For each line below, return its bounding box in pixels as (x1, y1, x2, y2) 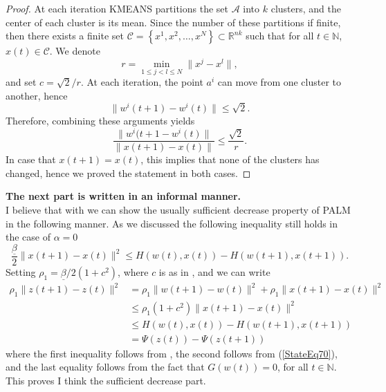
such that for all (246, 28, 314, 43)
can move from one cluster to (217, 75, 342, 89)
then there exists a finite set (6, 28, 124, 43)
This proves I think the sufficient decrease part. (6, 373, 206, 388)
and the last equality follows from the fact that (6, 360, 205, 374)
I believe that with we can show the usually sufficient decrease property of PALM (6, 202, 351, 216)
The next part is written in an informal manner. (6, 189, 241, 203)
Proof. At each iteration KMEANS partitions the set (6, 1, 228, 15)
